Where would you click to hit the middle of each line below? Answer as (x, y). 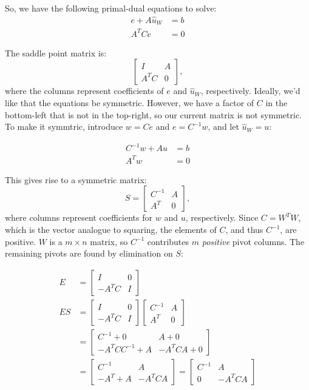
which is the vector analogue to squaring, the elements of (111, 230)
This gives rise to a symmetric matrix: (76, 179)
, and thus (244, 230)
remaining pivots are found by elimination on (89, 253)
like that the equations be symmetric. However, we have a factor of (130, 103)
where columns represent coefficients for (79, 217)
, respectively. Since (222, 217)
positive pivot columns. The (253, 241)
